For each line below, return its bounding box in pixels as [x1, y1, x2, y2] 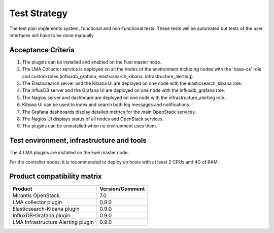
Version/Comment [99, 185, 145, 192]
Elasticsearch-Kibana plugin [12, 205, 80, 212]
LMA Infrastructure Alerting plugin [12, 218, 94, 225]
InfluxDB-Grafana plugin [12, 212, 71, 219]
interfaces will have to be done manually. [9, 32, 95, 38]
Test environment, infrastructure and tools [9, 136, 147, 145]
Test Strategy [9, 8, 68, 19]
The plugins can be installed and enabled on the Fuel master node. [22, 59, 162, 65]
